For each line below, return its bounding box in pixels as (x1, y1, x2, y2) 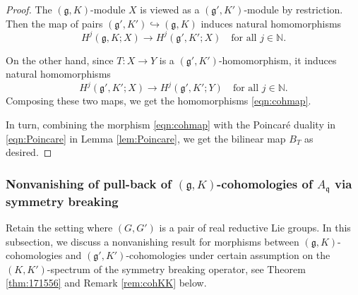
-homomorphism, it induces (218, 52, 337, 67)
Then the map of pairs (6, 16, 103, 30)
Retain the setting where (6, 220, 113, 234)
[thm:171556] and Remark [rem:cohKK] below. (6, 275, 207, 290)
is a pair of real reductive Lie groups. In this (159, 220, 351, 234)
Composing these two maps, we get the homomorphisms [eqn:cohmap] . (6, 93, 311, 108)
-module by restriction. (244, 2, 343, 16)
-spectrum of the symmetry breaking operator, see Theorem (47, 261, 306, 276)
